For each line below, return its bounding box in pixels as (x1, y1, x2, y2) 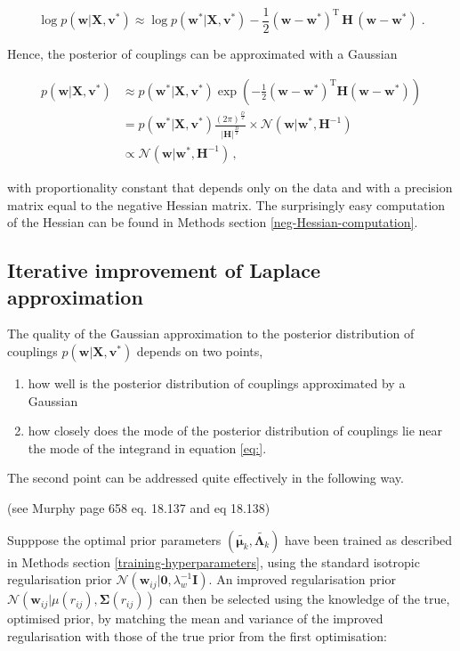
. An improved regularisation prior (208, 570, 396, 589)
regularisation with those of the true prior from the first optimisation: (7, 626, 387, 645)
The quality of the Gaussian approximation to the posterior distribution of (7, 324, 415, 343)
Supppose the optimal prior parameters (7, 530, 222, 549)
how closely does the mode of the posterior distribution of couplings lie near (28, 421, 443, 440)
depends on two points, (136, 341, 263, 360)
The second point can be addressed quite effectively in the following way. (7, 468, 404, 487)
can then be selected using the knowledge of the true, (159, 590, 450, 608)
